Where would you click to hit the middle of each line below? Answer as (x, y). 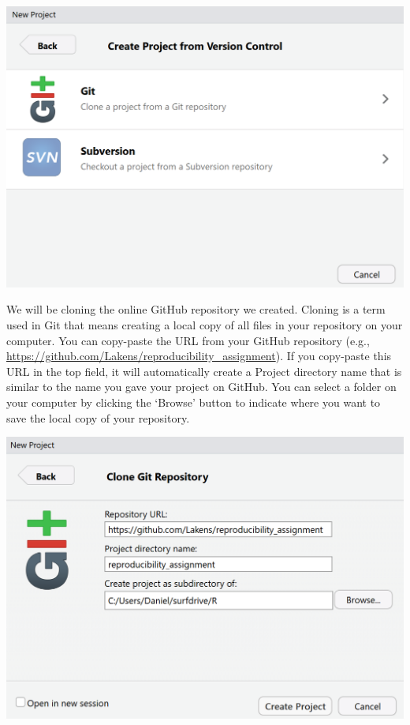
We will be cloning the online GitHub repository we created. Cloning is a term (196, 309)
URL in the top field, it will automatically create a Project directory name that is (204, 371)
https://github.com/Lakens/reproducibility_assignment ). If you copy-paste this (199, 356)
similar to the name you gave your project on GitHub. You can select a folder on (201, 387)
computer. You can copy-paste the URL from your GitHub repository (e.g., (188, 340)
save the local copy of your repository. (98, 417)
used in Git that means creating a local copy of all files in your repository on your (205, 325)
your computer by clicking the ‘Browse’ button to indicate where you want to (194, 402)
